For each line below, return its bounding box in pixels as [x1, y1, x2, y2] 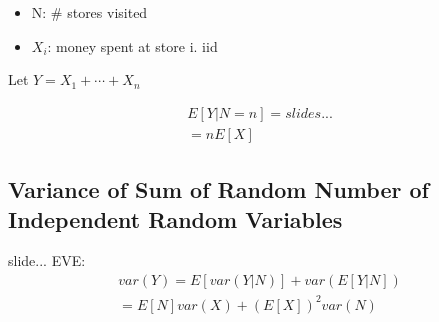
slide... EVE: [8, 250, 86, 271]
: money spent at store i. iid [47, 35, 218, 56]
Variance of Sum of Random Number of [8, 174, 429, 205]
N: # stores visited [31, 2, 148, 22]
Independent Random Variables [8, 203, 343, 234]
